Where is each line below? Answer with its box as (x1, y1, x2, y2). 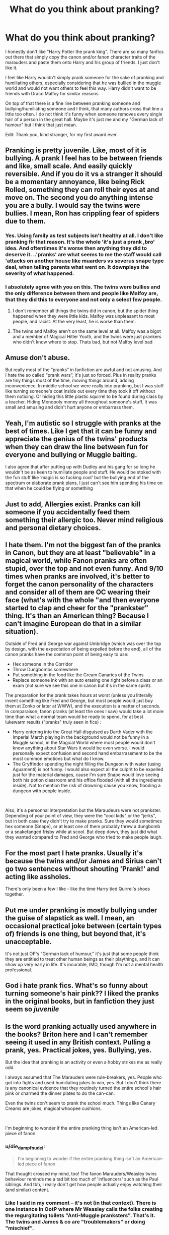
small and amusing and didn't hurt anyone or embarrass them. (5, 404, 134, 410)
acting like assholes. (5, 872, 71, 881)
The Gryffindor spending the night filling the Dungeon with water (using (12, 761, 161, 767)
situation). (5, 627, 39, 636)
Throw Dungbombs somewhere (12, 667, 78, 673)
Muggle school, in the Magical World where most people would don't (12, 740, 156, 746)
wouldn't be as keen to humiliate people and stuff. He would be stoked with (5, 469, 161, 475)
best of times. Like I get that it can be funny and (5, 427, 157, 435)
